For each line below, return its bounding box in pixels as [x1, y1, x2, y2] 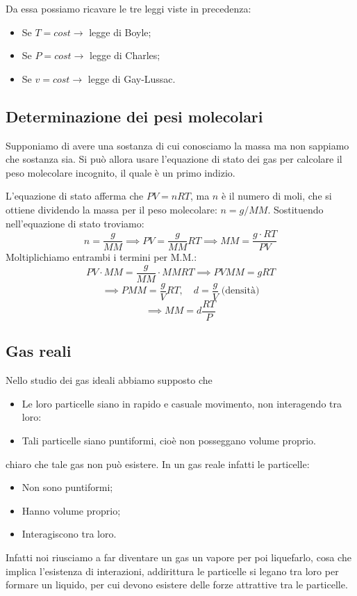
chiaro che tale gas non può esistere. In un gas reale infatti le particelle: [6, 456, 310, 471]
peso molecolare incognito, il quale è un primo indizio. [6, 165, 235, 179]
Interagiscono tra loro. [22, 526, 117, 541]
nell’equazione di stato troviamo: [6, 216, 144, 230]
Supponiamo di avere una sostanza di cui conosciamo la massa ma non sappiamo [6, 138, 349, 152]
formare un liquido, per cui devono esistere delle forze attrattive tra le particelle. [6, 577, 348, 592]
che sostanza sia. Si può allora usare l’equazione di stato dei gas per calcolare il [6, 152, 342, 166]
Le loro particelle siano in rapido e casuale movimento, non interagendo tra [22, 396, 342, 410]
